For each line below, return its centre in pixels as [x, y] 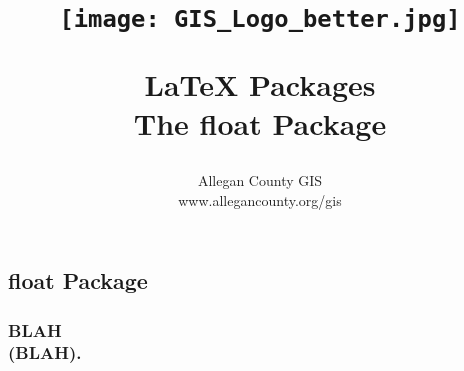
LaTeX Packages [260, 83]
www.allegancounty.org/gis [260, 199]
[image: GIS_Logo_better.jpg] [260, 19]
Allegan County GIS [260, 180]
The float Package [260, 122]
